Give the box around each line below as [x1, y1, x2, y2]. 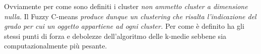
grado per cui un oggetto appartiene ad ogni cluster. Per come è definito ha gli [4, 21, 244, 31]
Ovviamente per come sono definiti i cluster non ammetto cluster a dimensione [4, 1, 248, 11]
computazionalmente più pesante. [4, 40, 107, 51]
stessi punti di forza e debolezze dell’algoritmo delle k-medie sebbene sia [4, 30, 227, 41]
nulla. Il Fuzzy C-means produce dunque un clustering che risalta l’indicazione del [4, 11, 256, 21]
